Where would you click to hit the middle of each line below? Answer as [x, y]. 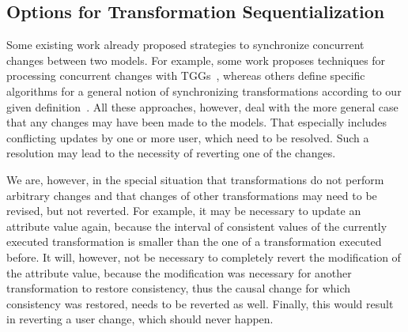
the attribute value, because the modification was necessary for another [179, 272]
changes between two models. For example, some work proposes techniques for [196, 60]
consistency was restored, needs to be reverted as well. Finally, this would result [200, 303]
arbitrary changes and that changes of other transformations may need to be [192, 195]
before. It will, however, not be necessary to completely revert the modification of [204, 257]
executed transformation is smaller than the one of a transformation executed [194, 241]
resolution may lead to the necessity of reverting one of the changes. [171, 153]
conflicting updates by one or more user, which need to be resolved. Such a [188, 137]
